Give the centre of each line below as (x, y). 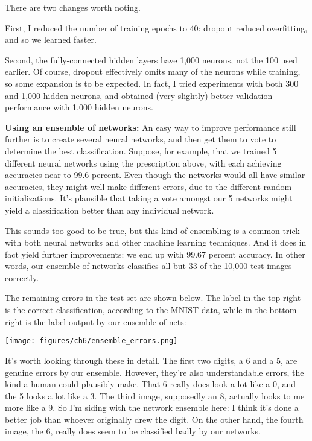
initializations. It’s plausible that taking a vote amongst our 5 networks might (149, 198)
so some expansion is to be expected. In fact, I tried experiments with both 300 (152, 83)
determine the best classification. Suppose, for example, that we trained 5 (141, 151)
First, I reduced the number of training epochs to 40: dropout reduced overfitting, (156, 27)
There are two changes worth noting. (73, 7)
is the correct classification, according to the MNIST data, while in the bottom (151, 310)
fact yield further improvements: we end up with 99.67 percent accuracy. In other (155, 254)
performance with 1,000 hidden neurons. (79, 107)
